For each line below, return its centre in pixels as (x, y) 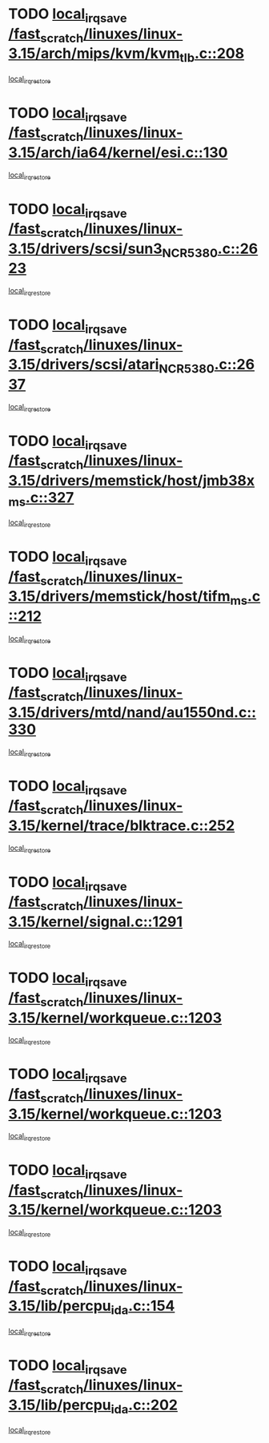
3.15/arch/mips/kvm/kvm (94, 54)
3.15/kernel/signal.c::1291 (95, 921)
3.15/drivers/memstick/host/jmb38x (131, 480)
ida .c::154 (143, 1308)
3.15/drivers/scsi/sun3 (85, 248)
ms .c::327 (41, 499)
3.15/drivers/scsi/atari (84, 365)
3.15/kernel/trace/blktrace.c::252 (122, 825)
